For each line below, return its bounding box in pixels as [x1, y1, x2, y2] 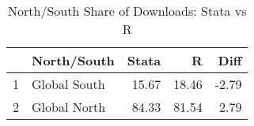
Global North [32, 98, 106, 116]
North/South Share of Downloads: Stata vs [8, 2, 247, 20]
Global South [32, 75, 105, 93]
